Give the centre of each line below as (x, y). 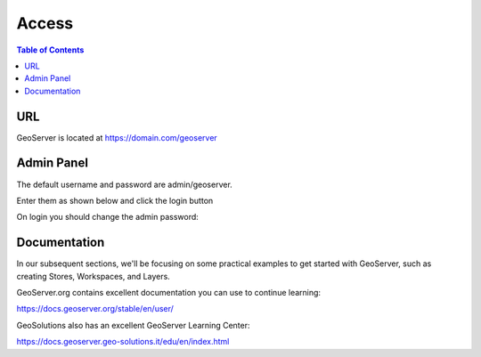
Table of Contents (50, 50)
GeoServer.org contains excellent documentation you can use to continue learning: (168, 292)
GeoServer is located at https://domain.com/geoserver (117, 137)
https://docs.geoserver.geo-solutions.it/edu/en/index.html (123, 342)
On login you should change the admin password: (108, 217)
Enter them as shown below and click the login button (115, 200)
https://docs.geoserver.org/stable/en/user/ (95, 309)
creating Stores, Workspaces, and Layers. (94, 276)
